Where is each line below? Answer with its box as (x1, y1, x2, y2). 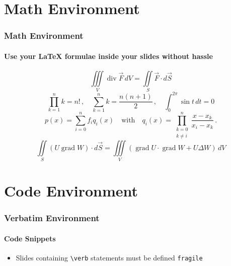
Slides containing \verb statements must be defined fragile (16, 252, 203, 263)
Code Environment (4, 180, 138, 201)
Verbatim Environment (4, 212, 100, 224)
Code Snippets (4, 233, 56, 243)
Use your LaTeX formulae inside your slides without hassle (4, 50, 213, 61)
